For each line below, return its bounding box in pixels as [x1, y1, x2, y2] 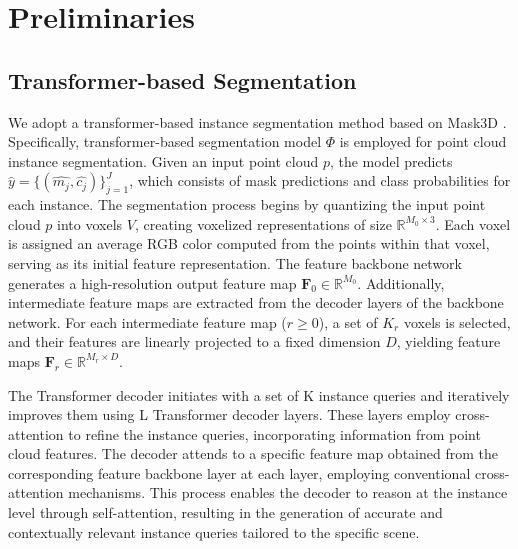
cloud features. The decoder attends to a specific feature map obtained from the [8, 443, 498, 464]
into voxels [57, 213, 123, 234]
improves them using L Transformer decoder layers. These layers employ [8, 404, 451, 425]
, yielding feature [396, 331, 501, 352]
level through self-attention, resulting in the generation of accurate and [8, 502, 443, 523]
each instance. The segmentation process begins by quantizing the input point [8, 194, 486, 215]
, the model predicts [329, 150, 453, 171]
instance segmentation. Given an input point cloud [8, 150, 319, 171]
